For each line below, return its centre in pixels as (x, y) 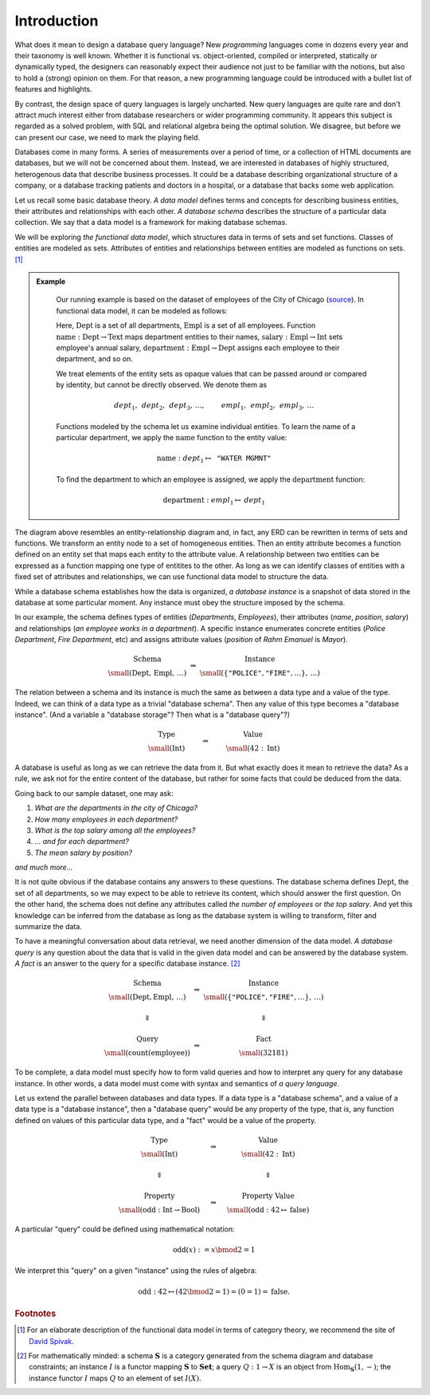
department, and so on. (94, 359)
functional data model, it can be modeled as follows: (142, 310)
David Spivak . (52, 1341)
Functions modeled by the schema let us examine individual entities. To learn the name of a (206, 426)
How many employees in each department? (106, 819)
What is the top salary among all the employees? (115, 830)
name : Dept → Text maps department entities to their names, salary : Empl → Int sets (199, 337)
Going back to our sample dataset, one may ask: (94, 793)
